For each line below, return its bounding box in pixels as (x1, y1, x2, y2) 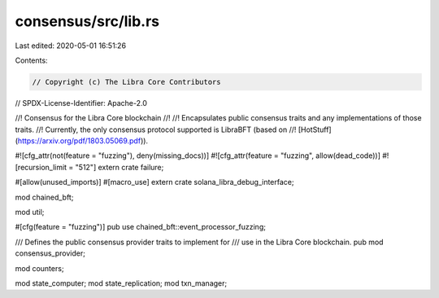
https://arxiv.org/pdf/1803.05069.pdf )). (17, 136, 149, 146)
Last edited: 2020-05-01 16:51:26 (15, 41, 126, 50)
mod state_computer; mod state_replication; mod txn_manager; (15, 278, 228, 288)
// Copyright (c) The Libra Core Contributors (32, 77, 221, 86)
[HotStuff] (298, 125, 333, 134)
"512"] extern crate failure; (75, 162, 164, 172)
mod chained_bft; (15, 192, 74, 202)
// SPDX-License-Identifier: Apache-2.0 (15, 98, 148, 107)
